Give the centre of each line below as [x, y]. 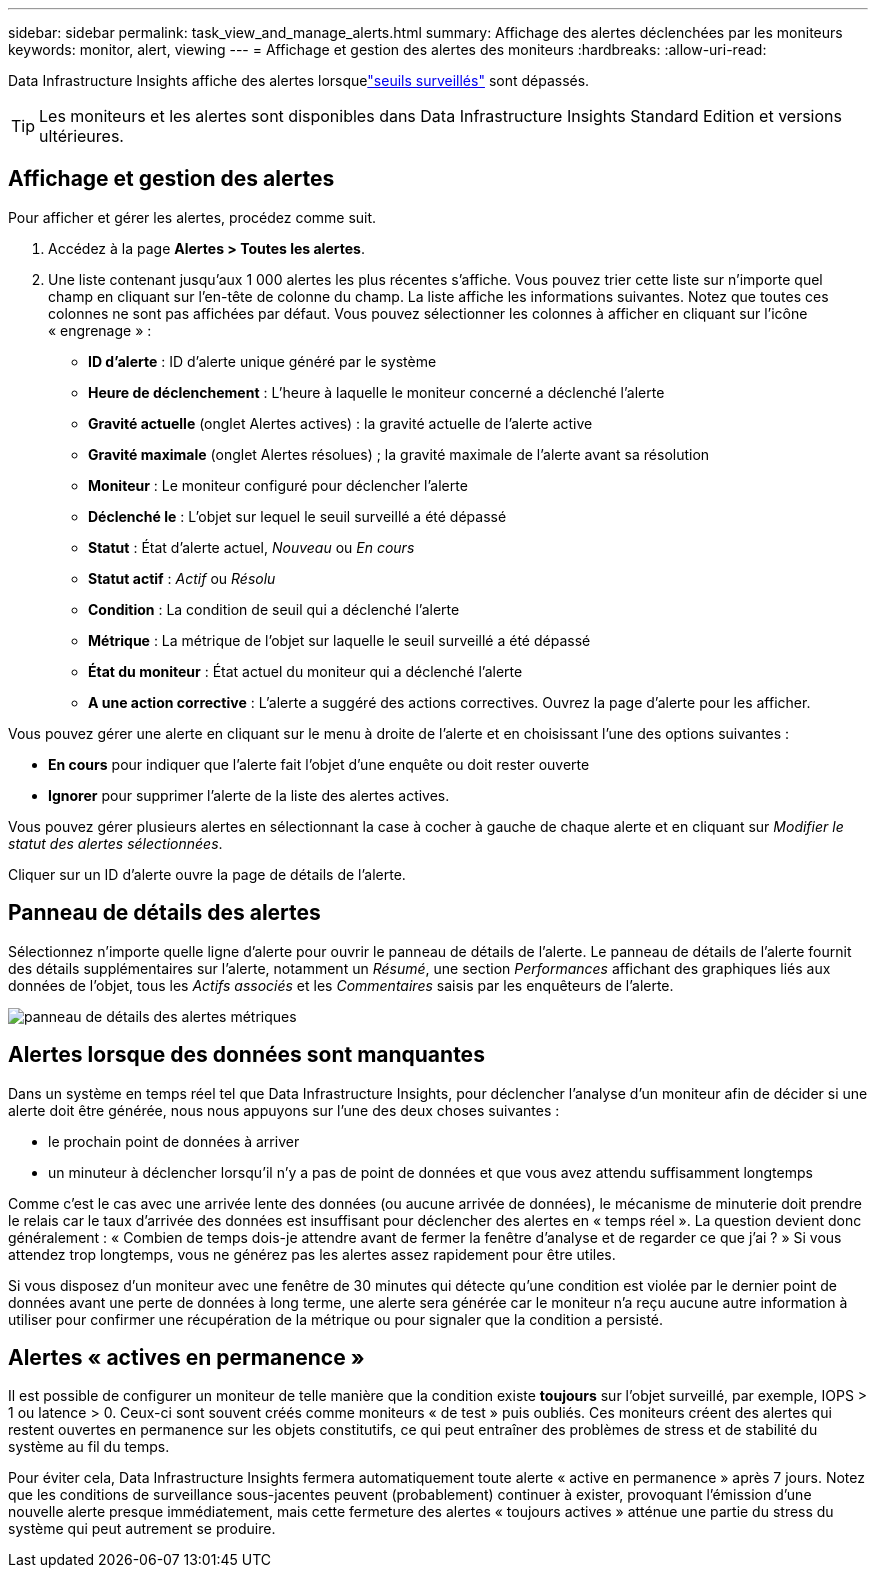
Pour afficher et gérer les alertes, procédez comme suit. [192, 217]
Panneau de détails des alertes [164, 913]
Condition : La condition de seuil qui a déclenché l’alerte [274, 609]
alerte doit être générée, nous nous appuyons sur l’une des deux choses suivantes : [284, 1110]
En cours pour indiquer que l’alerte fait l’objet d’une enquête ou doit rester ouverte [319, 764]
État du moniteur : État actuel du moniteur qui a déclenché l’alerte [305, 671]
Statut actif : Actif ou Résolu [182, 578]
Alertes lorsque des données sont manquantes [246, 1055]
